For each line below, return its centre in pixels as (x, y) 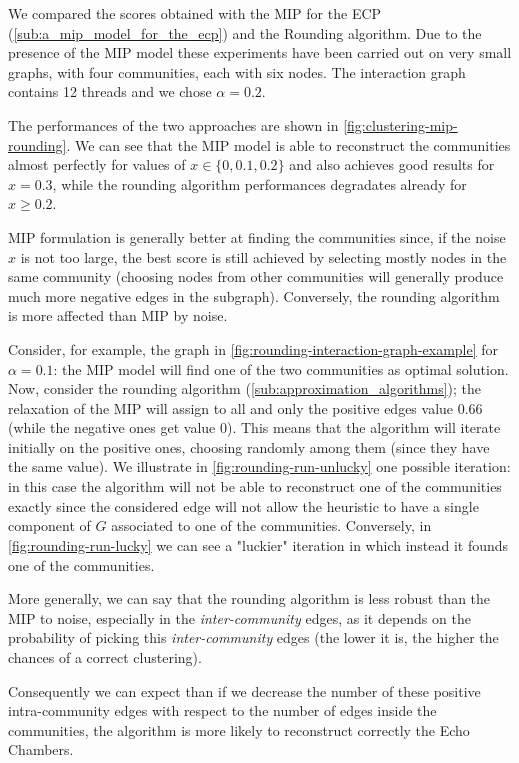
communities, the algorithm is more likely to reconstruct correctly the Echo (239, 729)
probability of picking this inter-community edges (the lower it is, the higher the (253, 637)
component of (49, 525)
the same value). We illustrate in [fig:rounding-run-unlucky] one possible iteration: (259, 466)
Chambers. (41, 749)
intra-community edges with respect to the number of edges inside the (222, 710)
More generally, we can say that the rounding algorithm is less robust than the (249, 598)
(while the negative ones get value (112, 427)
